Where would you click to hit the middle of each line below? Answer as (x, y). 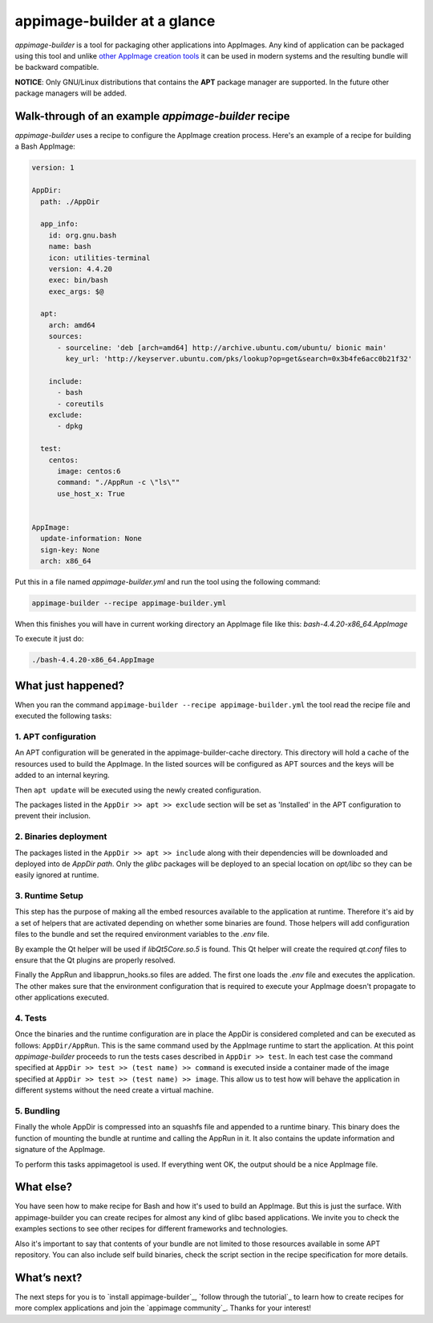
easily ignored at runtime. (57, 875)
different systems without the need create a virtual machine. (114, 1090)
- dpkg (70, 426)
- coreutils (81, 404)
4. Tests (31, 1018)
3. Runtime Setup (49, 896)
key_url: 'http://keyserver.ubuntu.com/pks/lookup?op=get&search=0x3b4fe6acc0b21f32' (239, 359)
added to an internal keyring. (62, 775)
